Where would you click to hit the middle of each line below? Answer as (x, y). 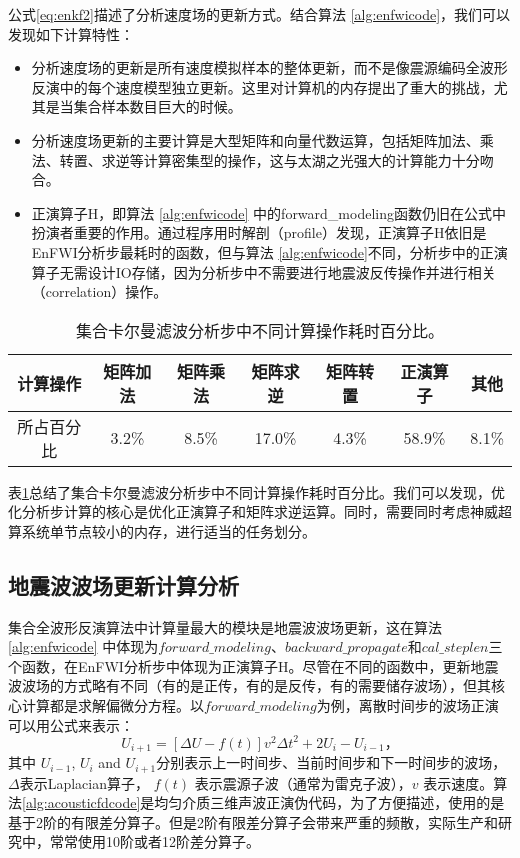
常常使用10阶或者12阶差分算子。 (154, 841)
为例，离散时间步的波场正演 (407, 705)
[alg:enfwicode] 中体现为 (83, 646)
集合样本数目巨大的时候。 (157, 106)
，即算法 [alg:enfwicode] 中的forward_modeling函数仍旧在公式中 (302, 212)
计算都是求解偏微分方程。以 (112, 705)
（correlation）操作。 (99, 291)
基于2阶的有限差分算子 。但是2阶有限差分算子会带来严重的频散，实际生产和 (253, 821)
